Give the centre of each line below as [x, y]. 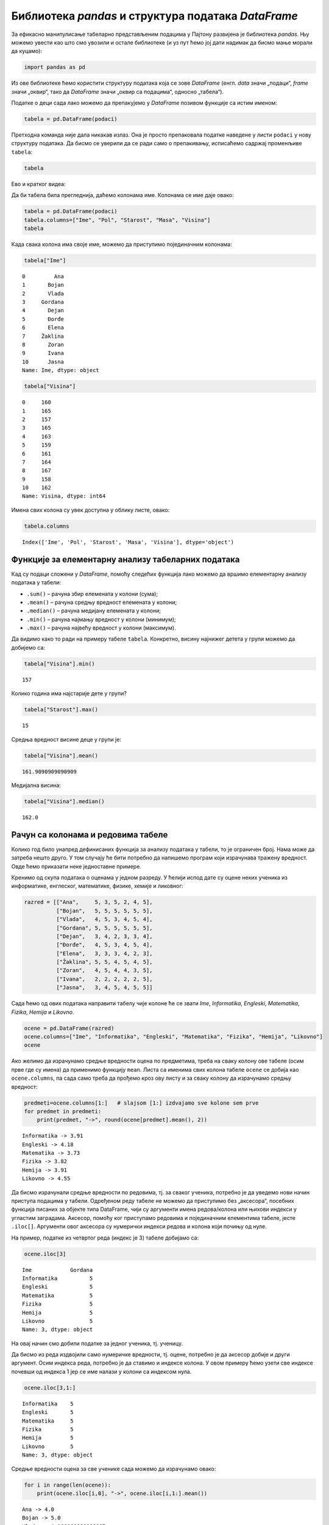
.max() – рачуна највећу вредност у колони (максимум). [101, 628]
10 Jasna [43, 362]
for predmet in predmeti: [63, 1111]
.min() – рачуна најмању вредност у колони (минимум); [101, 619]
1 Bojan [43, 285]
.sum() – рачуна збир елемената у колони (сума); [92, 594]
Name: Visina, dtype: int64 [64, 496]
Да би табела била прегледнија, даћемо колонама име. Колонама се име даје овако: [122, 195]
